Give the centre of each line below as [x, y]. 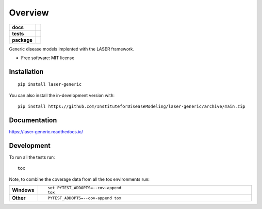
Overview [29, 13]
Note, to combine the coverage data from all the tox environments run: [79, 179]
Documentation [33, 120]
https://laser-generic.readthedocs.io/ [46, 132]
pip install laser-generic [50, 84]
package [22, 40]
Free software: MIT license [48, 58]
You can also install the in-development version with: [62, 95]
